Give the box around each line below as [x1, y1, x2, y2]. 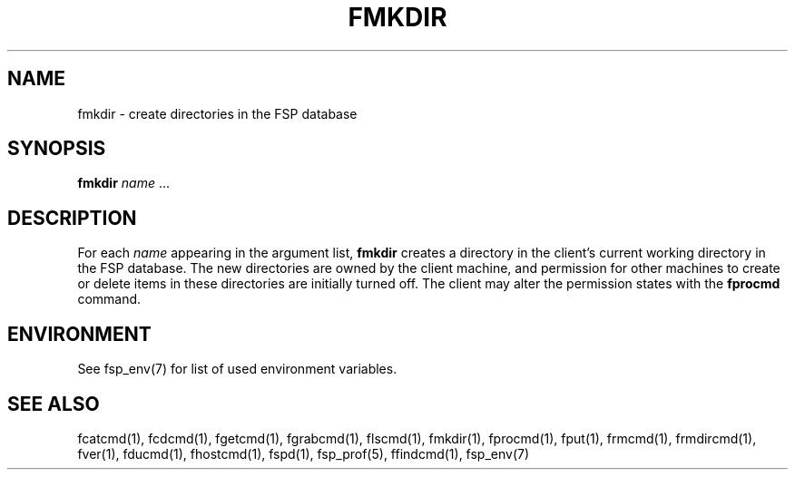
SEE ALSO [7, 392, 100, 415]
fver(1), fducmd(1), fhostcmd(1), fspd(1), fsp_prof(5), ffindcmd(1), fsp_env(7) [77, 445, 530, 462]
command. [77, 291, 142, 307]
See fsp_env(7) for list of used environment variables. [77, 361, 397, 377]
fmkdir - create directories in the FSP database [77, 105, 358, 122]
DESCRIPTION [7, 206, 137, 229]
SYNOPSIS [7, 137, 106, 161]
